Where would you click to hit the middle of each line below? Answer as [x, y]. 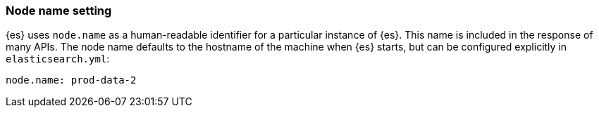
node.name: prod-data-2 [71, 80]
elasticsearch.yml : [58, 59]
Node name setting [59, 11]
